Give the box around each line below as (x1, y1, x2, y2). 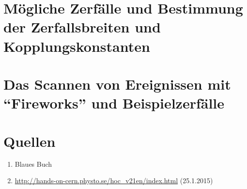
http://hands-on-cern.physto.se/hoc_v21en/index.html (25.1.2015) (15, 175, 213, 186)
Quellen (3, 131, 56, 151)
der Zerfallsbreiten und (3, 17, 161, 37)
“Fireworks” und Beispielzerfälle (3, 93, 225, 113)
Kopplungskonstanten (3, 36, 150, 56)
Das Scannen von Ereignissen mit (3, 74, 231, 94)
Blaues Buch (15, 159, 52, 169)
